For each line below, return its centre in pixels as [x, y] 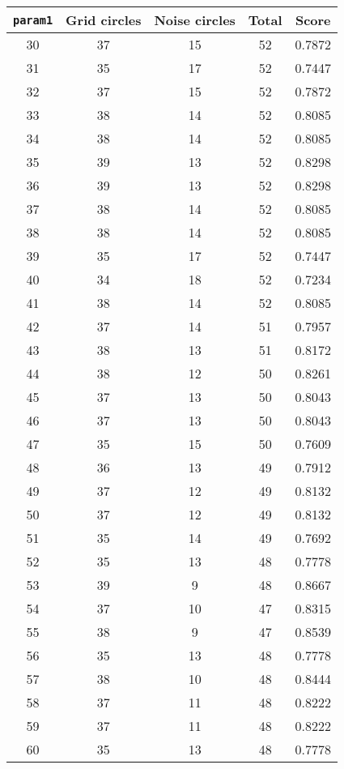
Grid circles [104, 20]
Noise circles [195, 20]
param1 [33, 20]
